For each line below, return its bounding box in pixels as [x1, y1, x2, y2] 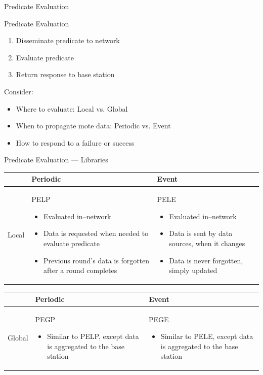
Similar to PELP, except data [47, 331, 139, 342]
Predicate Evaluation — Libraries [4, 154, 108, 165]
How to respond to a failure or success [16, 137, 135, 148]
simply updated [169, 265, 217, 276]
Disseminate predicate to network [16, 35, 120, 46]
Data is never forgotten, [169, 255, 243, 265]
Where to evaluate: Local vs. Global [16, 103, 128, 114]
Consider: [4, 86, 33, 96]
